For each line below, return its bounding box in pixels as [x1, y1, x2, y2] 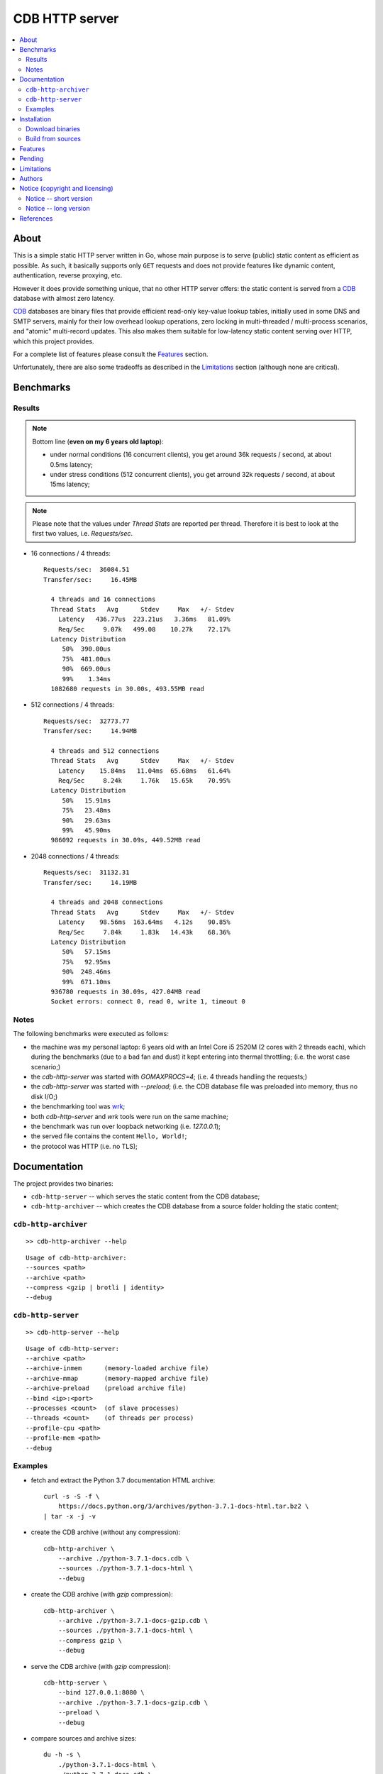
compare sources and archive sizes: [30, 1734, 137, 1742]
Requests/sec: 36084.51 [43, 566, 130, 574]
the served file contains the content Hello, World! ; [30, 1132, 187, 1140]
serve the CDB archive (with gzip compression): [30, 1662, 171, 1670]
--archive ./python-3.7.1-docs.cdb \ [57, 1555, 189, 1563]
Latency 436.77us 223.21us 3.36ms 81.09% [57, 615, 231, 624]
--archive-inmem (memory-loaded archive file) [26, 1365, 209, 1372]
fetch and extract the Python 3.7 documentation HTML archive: [30, 1476, 216, 1484]
